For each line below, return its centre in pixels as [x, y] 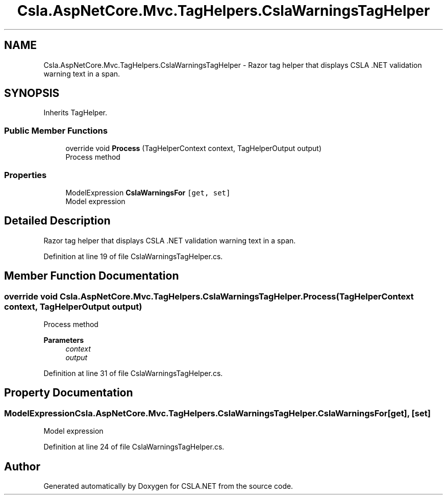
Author [22, 466]
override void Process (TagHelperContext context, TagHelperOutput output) [194, 148]
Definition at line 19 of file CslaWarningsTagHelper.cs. [133, 256]
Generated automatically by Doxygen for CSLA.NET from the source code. [168, 486]
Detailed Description [57, 221]
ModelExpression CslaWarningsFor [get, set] [148, 192]
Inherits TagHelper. [76, 113]
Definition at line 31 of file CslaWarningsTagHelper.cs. [133, 373]
